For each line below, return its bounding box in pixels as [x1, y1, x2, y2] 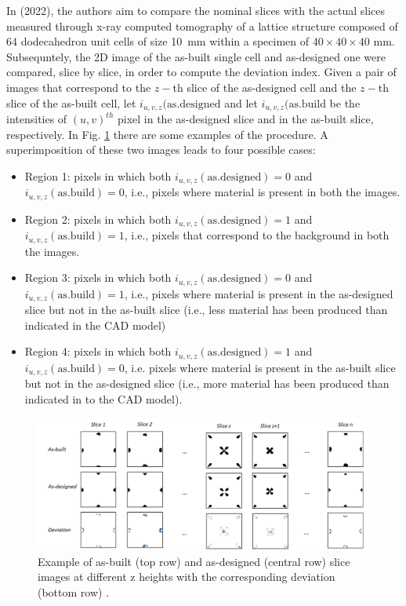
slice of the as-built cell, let [6, 94, 136, 111]
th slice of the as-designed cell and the [172, 78, 357, 95]
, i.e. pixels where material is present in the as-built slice [124, 359, 396, 375]
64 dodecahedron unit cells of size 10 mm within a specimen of [6, 33, 310, 49]
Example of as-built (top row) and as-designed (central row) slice [38, 553, 350, 569]
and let [224, 94, 258, 111]
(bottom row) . [38, 583, 110, 600]
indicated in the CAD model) [24, 316, 166, 333]
